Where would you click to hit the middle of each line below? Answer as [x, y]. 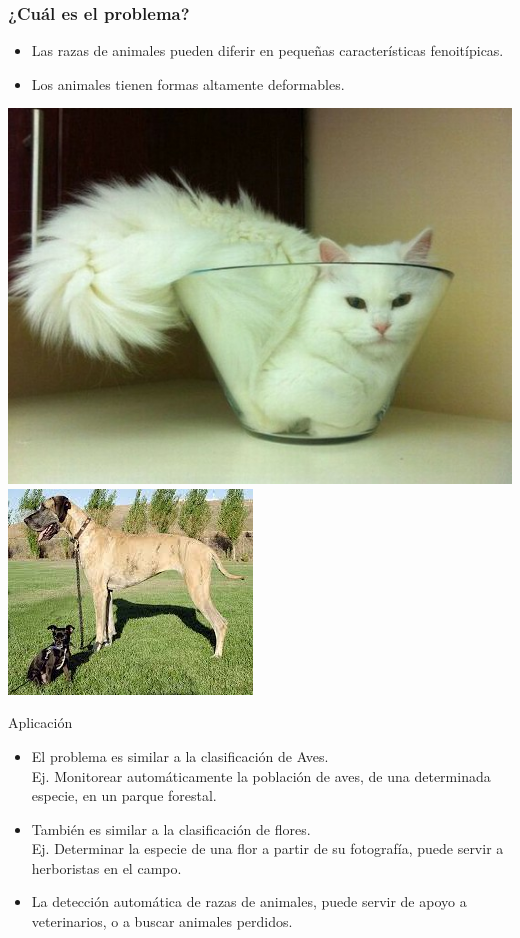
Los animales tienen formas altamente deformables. [188, 83]
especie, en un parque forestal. [124, 795]
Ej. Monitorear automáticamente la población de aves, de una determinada [261, 775]
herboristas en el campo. [106, 867]
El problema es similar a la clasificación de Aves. [180, 755]
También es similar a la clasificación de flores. [171, 828]
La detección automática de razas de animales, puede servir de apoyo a [249, 901]
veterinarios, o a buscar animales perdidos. [162, 921]
